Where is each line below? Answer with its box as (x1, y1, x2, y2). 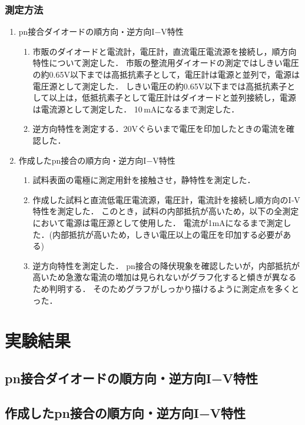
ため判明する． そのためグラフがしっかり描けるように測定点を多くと (32, 282, 300, 294)
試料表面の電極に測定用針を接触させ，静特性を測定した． (32, 174, 256, 186)
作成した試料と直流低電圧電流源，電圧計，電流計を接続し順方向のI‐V (32, 193, 300, 205)
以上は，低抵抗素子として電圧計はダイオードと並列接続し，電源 (49, 91, 296, 104)
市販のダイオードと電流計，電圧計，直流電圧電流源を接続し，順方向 (32, 45, 297, 57)
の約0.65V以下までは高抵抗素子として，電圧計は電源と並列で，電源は (32, 68, 300, 80)
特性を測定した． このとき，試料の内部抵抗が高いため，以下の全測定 (32, 205, 299, 217)
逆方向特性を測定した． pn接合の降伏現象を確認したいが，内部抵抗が (32, 259, 300, 271)
